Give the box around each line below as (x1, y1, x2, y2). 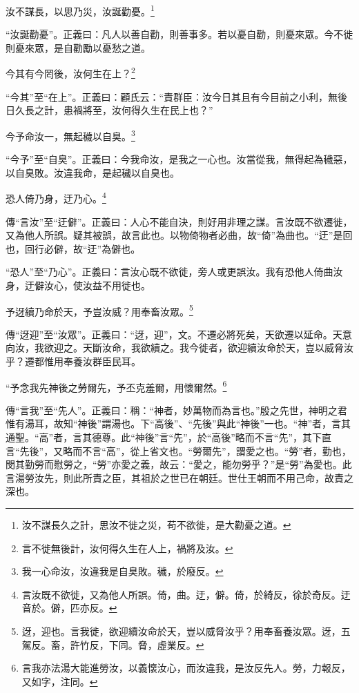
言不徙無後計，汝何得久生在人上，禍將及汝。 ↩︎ (21, 540, 233, 555)
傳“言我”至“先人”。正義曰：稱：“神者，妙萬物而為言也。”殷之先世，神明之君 (6, 402, 347, 417)
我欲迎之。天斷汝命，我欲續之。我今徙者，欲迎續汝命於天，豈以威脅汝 (34, 340, 353, 355)
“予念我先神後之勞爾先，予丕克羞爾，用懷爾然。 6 (6, 378, 227, 394)
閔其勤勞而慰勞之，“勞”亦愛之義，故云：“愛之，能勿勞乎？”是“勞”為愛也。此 (6, 457, 352, 471)
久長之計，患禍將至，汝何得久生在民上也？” (14, 103, 213, 117)
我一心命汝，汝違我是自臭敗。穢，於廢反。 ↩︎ (21, 564, 224, 578)
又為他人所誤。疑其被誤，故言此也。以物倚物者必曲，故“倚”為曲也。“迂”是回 (6, 228, 353, 242)
